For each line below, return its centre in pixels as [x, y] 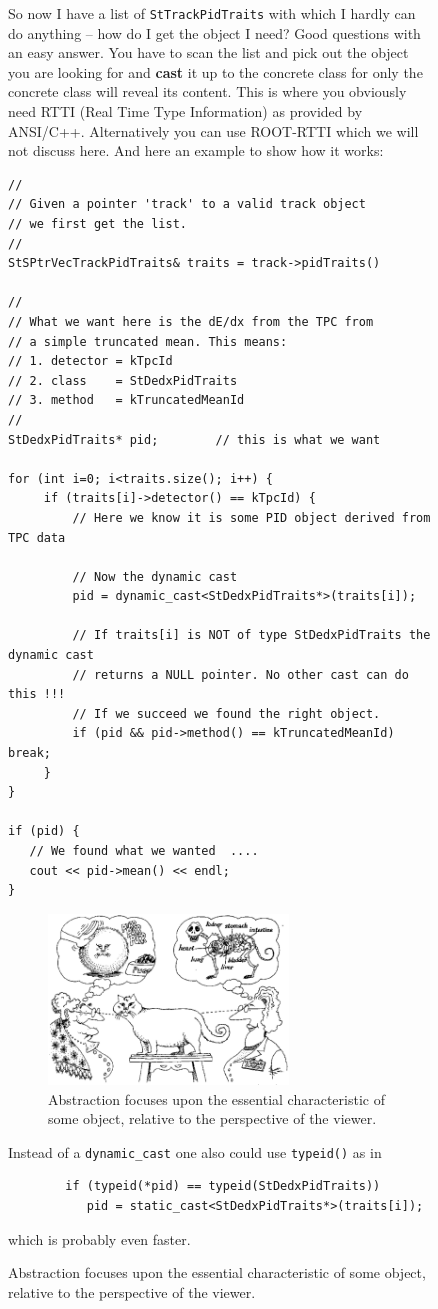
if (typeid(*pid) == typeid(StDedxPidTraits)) [223, 1186]
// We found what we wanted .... [144, 851]
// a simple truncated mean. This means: [148, 341]
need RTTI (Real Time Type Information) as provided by [185, 111]
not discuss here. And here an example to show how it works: [196, 150]
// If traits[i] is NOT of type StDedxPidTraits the [251, 635]
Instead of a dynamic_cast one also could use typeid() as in [195, 1151]
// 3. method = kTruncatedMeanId [126, 400]
